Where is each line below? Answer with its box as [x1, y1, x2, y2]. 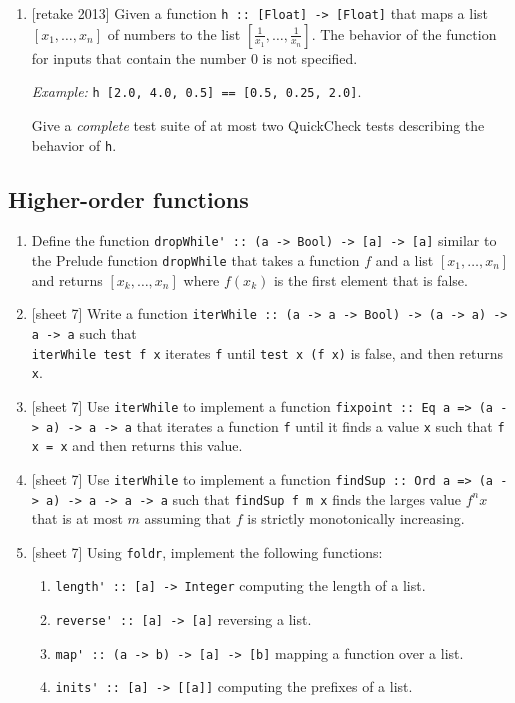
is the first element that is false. [273, 269, 468, 290]
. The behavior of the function [311, 23, 497, 44]
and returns [31, 269, 103, 290]
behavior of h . [31, 134, 117, 155]
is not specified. [262, 47, 358, 68]
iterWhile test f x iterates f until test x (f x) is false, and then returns [31, 342, 504, 363]
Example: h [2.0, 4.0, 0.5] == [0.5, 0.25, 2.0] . [31, 81, 362, 102]
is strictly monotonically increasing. [247, 508, 465, 529]
